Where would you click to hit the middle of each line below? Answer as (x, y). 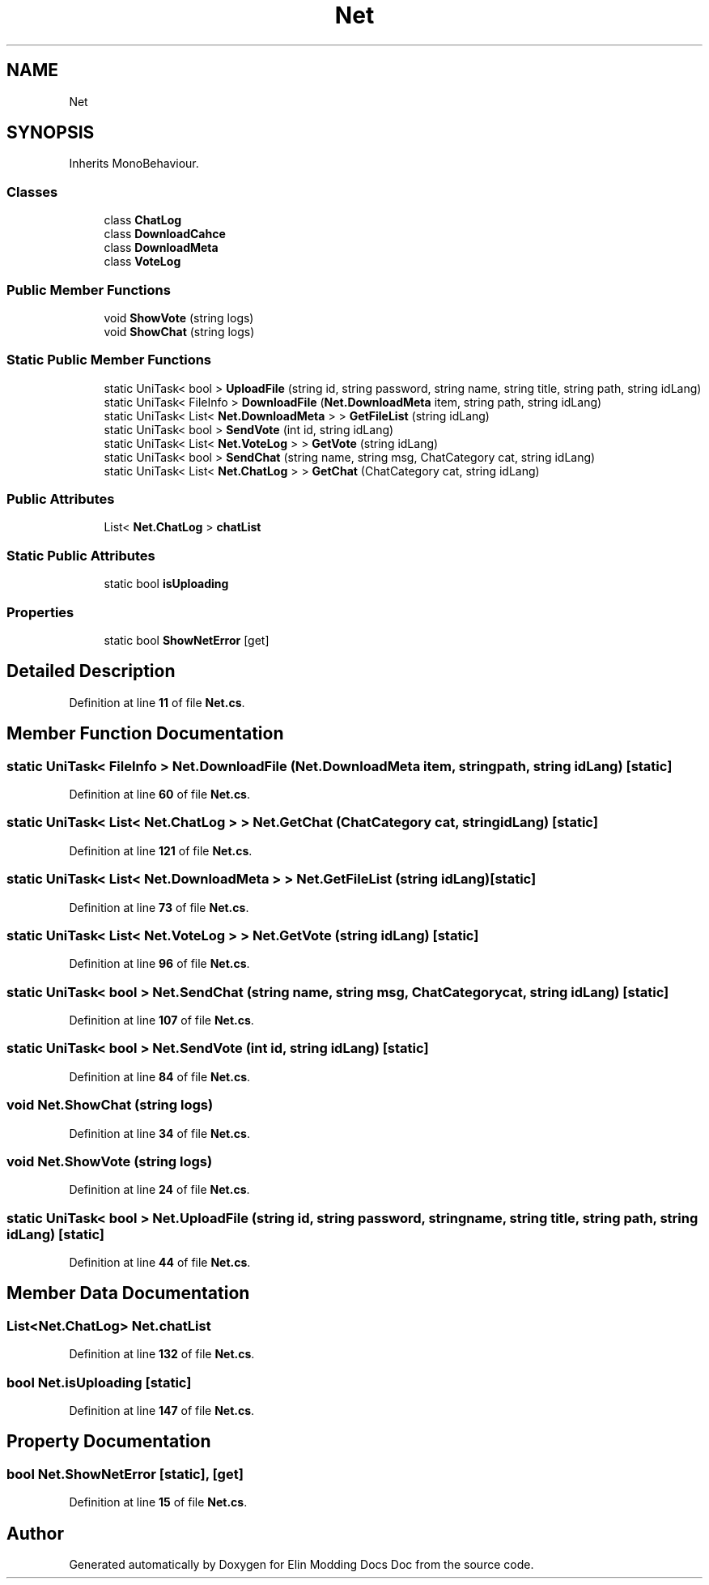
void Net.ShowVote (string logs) (110, 1161)
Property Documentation (109, 1442)
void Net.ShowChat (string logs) (110, 1105)
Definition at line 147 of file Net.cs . (162, 1410)
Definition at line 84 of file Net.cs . (160, 1076)
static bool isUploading (166, 584)
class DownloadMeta (161, 248)
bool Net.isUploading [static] (99, 1382)
